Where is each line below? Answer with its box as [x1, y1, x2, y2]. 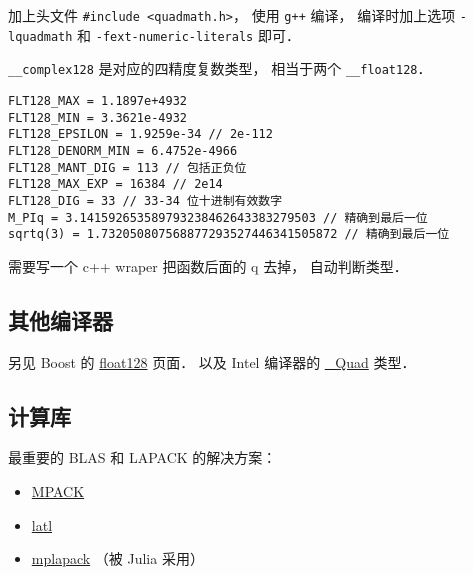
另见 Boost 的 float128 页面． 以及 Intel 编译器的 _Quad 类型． [8, 351, 416, 372]
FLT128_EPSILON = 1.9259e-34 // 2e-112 [8, 127, 273, 142]
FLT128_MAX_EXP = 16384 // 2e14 [8, 177, 223, 192]
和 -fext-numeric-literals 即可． [77, 24, 300, 45]
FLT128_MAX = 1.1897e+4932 [8, 93, 187, 108]
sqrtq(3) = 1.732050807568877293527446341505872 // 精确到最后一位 [8, 227, 450, 242]
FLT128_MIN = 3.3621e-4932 [8, 110, 187, 125]
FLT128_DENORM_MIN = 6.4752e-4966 [8, 143, 238, 158]
